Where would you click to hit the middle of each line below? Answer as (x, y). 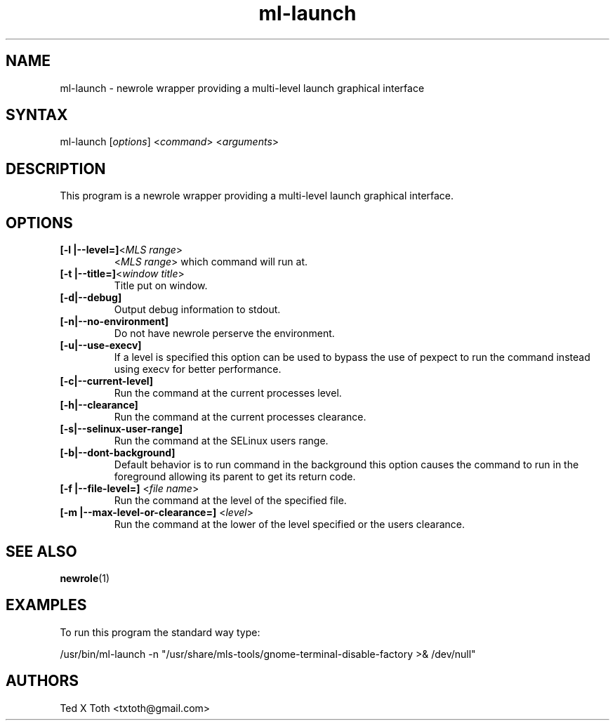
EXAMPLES (46, 605)
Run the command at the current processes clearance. (240, 417)
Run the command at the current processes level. (228, 393)
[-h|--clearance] (99, 405)
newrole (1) (85, 578)
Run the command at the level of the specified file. (230, 501)
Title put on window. (161, 286)
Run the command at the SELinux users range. (221, 441)
